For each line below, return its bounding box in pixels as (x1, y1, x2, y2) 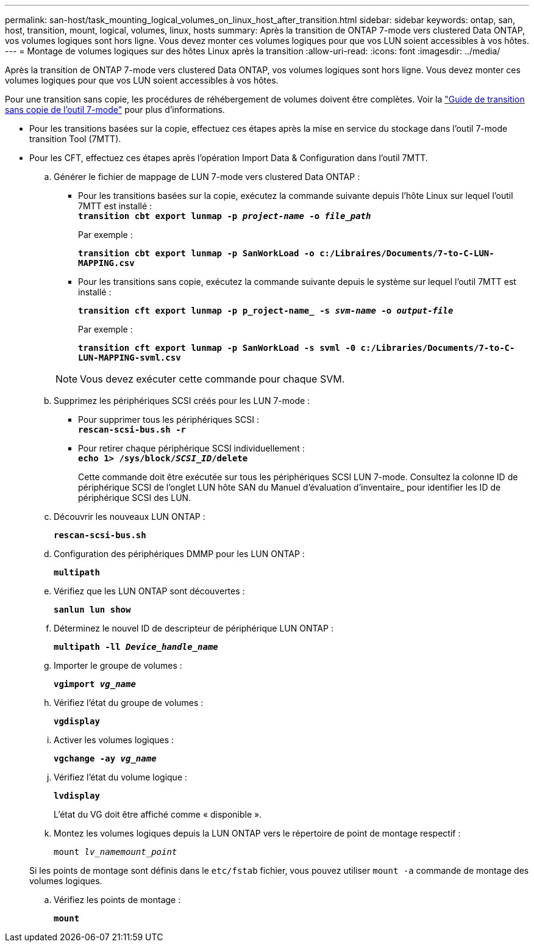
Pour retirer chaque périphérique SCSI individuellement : (78, 443, 305, 453)
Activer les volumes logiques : (54, 735, 174, 745)
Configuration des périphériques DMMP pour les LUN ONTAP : (54, 549, 305, 559)
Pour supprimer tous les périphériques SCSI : (78, 414, 259, 425)
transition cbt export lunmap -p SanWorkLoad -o (78, 248, 315, 258)
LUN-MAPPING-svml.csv (78, 353, 181, 362)
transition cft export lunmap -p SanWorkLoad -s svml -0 (78, 343, 356, 353)
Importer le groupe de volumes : (54, 660, 182, 671)
